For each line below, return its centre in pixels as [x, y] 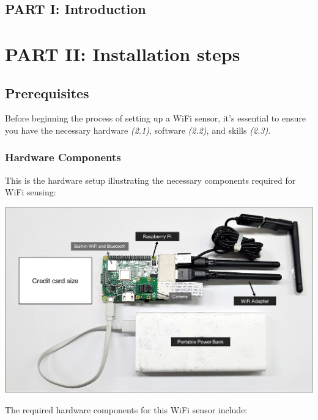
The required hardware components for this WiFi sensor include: [126, 409]
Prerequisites [47, 92]
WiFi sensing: [31, 192]
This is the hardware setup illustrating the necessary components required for [150, 180]
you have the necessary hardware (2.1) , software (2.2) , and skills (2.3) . [138, 130]
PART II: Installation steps [123, 53]
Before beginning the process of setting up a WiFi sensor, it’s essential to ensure [155, 118]
